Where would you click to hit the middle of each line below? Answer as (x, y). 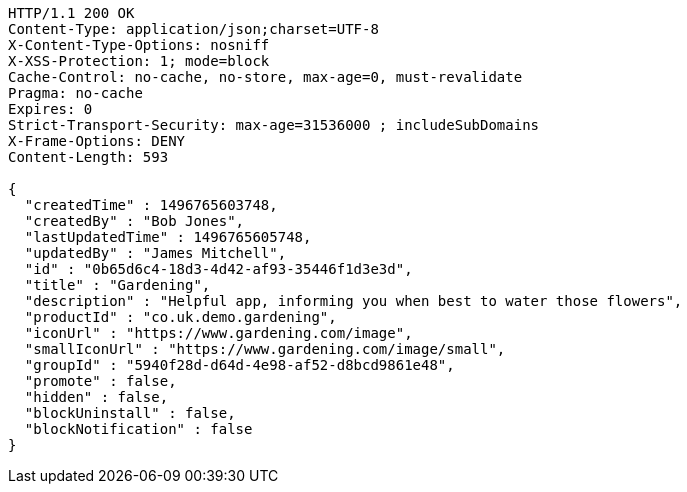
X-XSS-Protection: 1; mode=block (139, 61)
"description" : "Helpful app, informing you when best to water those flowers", (353, 301)
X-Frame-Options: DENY (97, 141)
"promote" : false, (100, 381)
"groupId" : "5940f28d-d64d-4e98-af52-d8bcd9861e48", (239, 365)
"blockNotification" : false (138, 429)
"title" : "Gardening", (117, 285)
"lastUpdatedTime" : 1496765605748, (168, 237)
